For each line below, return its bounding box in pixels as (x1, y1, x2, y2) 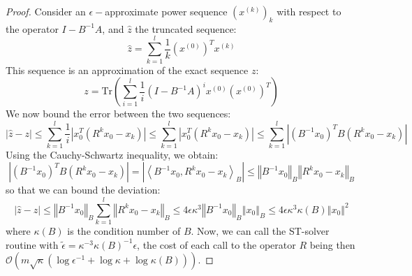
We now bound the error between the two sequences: (6, 106, 231, 121)
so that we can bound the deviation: (6, 182, 161, 197)
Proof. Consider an (6, 4, 86, 18)
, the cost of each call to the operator (137, 237, 296, 252)
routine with (6, 237, 59, 252)
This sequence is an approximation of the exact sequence (6, 62, 249, 77)
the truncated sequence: (135, 21, 237, 36)
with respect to (277, 4, 341, 18)
